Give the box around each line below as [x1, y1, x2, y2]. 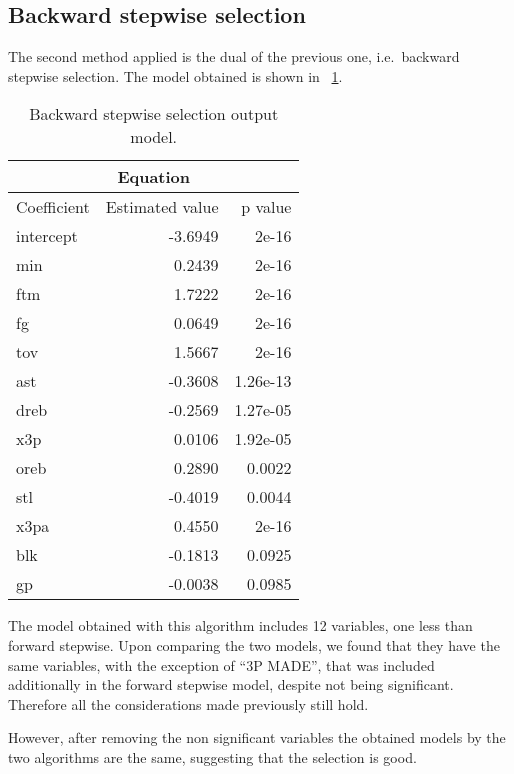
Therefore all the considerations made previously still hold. [8, 693, 369, 714]
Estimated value [105, 195, 219, 219]
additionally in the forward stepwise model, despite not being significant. [8, 674, 454, 695]
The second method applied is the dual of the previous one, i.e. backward [8, 46, 460, 67]
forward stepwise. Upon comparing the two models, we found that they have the [8, 634, 500, 655]
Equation [117, 165, 191, 189]
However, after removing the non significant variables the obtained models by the [8, 727, 506, 748]
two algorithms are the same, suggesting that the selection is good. [8, 746, 417, 767]
